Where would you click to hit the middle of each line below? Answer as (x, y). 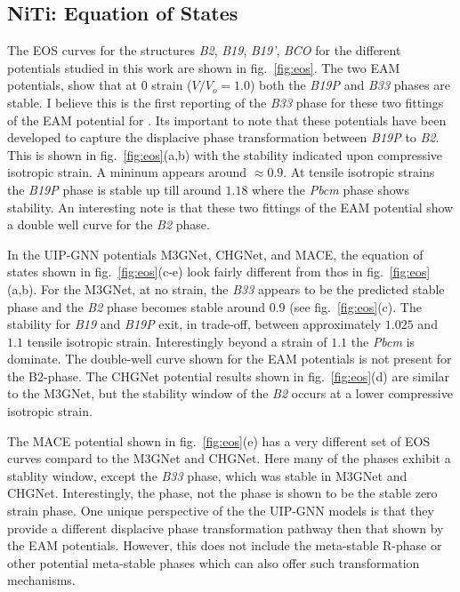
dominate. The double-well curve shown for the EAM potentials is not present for (230, 359)
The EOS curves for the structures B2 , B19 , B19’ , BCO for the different (204, 50)
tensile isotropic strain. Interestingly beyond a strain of (177, 341)
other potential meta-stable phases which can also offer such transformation (214, 562)
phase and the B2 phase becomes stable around (136, 306)
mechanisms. (41, 580)
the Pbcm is (383, 341)
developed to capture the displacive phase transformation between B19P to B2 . (223, 137)
